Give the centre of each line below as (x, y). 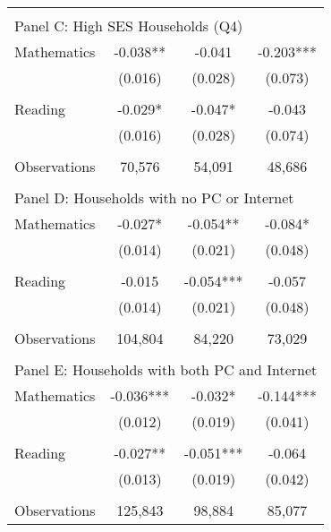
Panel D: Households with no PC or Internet (154, 197)
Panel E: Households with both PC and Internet (166, 369)
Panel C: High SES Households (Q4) (129, 26)
